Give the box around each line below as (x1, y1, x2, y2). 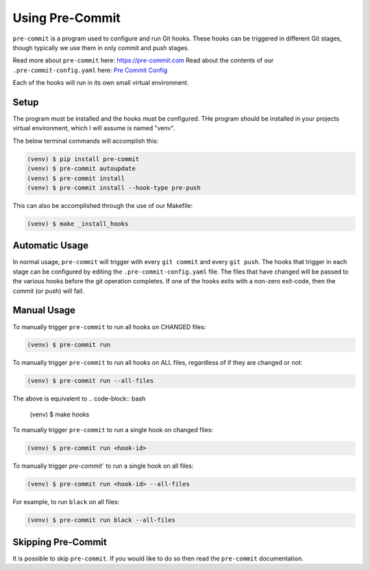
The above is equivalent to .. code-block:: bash (12, 394, 146, 403)
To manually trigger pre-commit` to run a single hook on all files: (12, 462, 194, 470)
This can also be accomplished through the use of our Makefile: (12, 201, 193, 209)
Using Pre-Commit (12, 10, 121, 25)
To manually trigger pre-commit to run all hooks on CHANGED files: (12, 322, 206, 331)
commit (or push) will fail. (12, 287, 85, 295)
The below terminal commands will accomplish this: (12, 136, 159, 145)
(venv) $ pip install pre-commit (27, 155, 140, 163)
